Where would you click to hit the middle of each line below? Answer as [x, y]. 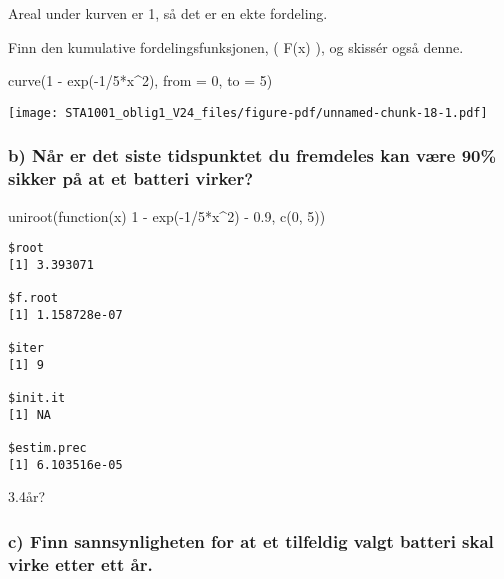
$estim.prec [47, 448]
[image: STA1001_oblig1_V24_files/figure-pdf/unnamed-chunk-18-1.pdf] [248, 112]
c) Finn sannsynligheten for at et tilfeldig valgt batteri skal [251, 540]
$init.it [37, 398]
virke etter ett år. [80, 563]
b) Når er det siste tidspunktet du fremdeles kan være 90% [252, 155]
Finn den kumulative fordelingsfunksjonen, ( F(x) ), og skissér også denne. [236, 46]
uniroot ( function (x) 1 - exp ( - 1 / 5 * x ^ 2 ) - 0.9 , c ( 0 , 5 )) [167, 215]
